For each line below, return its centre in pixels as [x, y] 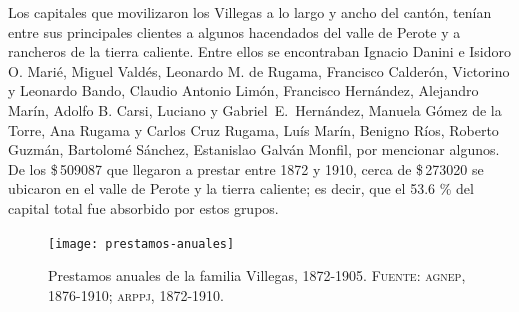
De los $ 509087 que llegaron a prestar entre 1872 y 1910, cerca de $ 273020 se [246, 168]
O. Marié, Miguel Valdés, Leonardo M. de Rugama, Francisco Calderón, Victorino [259, 70]
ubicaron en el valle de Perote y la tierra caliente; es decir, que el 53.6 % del [241, 188]
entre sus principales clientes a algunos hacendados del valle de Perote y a [234, 31]
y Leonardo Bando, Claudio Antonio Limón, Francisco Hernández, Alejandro [243, 90]
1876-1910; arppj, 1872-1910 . [136, 294]
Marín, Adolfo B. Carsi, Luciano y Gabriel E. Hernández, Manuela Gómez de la [255, 109]
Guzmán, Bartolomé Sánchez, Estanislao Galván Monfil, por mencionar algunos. [254, 149]
